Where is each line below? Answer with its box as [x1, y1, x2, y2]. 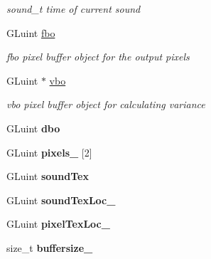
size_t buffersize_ [6, 240, 93, 255]
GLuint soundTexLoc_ [6, 192, 116, 207]
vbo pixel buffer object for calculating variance [6, 97, 205, 112]
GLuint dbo [6, 120, 60, 135]
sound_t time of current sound [6, 1, 141, 16]
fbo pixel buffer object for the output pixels [6, 49, 190, 64]
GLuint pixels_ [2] [6, 144, 92, 159]
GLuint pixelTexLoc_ [6, 216, 110, 231]
